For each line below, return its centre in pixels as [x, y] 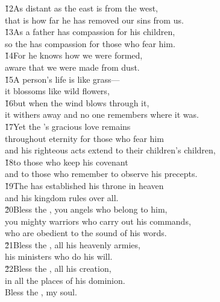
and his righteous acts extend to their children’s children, [110, 150]
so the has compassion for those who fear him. [90, 43]
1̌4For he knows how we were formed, [74, 55]
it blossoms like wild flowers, [57, 91]
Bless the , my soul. [41, 292]
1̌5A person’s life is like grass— [62, 79]
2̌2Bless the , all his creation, [58, 268]
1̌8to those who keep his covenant [67, 162]
